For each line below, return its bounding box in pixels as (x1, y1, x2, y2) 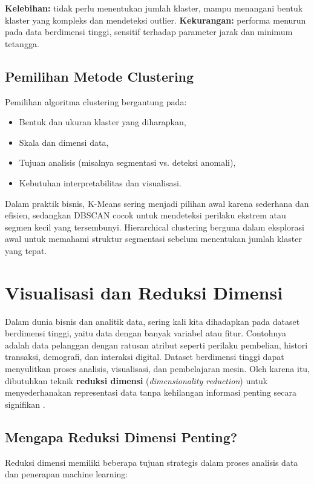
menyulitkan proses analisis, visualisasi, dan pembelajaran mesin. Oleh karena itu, (5, 362, 310, 375)
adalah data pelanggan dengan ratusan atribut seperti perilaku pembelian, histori (5, 338, 308, 351)
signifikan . (5, 397, 45, 410)
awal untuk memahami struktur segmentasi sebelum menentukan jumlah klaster (5, 232, 302, 245)
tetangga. (5, 37, 39, 50)
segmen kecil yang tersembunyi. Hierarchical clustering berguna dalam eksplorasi (5, 220, 304, 233)
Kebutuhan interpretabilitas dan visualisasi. (19, 176, 182, 189)
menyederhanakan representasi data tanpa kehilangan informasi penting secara (5, 386, 296, 399)
